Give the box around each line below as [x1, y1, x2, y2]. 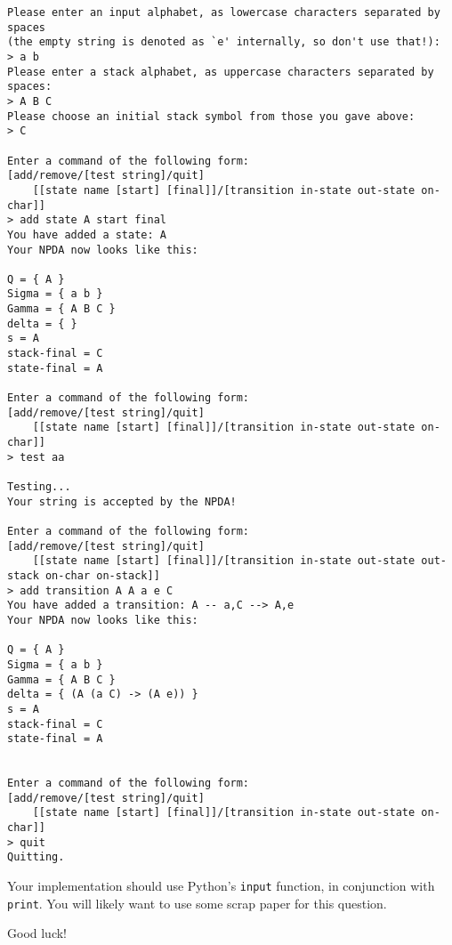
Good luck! [7, 924, 68, 942]
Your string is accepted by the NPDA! [7, 495, 237, 508]
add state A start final [20, 214, 166, 227]
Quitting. [7, 851, 65, 864]
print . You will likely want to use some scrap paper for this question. [7, 893, 387, 912]
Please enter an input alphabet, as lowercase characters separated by [7, 6, 440, 19]
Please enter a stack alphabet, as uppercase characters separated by [7, 65, 434, 78]
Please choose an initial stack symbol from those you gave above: [7, 109, 416, 123]
